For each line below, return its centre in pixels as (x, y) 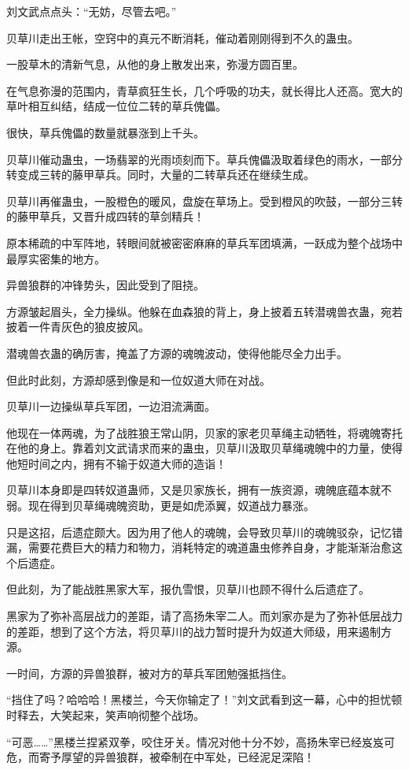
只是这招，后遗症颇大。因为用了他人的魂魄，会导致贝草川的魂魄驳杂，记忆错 (204, 532)
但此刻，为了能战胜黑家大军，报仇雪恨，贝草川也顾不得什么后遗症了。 (188, 589)
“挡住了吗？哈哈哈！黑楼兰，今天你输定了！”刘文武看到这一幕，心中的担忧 (199, 699)
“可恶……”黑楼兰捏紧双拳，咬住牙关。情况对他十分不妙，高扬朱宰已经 (184, 741)
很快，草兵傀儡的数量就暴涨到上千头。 (105, 132)
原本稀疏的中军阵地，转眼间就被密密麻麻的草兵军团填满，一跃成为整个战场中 (204, 242)
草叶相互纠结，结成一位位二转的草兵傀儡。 (116, 106)
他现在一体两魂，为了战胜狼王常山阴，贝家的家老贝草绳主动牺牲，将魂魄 (193, 432)
